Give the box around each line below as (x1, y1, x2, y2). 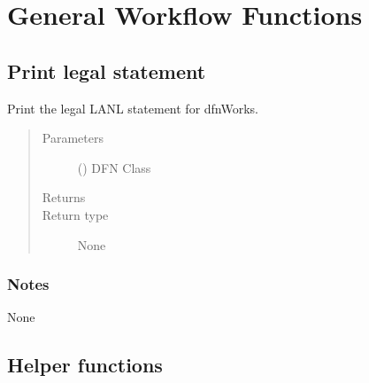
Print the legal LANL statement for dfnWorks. (7, 98, 258, 117)
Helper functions (7, 351, 163, 379)
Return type (42, 205, 109, 223)
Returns (42, 188, 86, 207)
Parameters (42, 129, 104, 147)
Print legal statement (7, 57, 206, 84)
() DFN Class (77, 158, 151, 176)
